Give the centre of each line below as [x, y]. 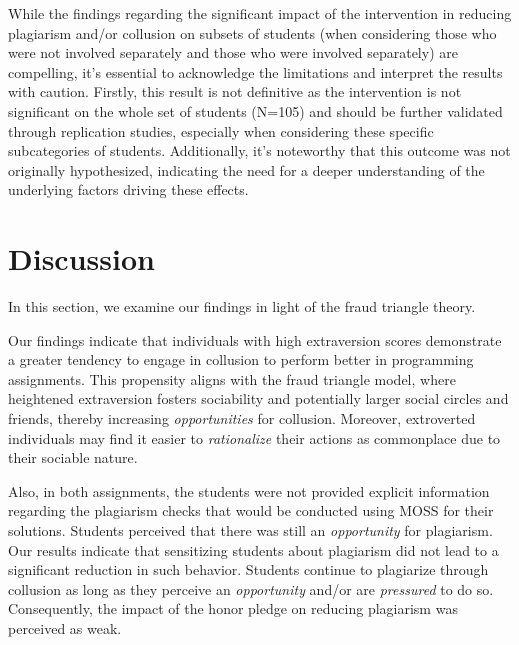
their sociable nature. [73, 457]
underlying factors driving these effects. [128, 189]
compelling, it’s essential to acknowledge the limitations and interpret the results [255, 71]
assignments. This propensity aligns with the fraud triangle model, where [232, 378]
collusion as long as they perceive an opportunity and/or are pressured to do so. [251, 588]
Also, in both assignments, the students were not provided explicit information [249, 490]
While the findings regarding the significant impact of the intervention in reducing [260, 13]
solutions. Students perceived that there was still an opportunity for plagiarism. [250, 530]
